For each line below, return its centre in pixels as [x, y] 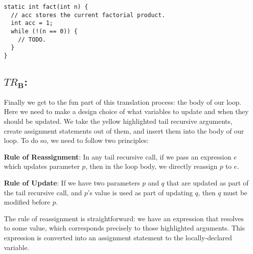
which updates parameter [42, 166]
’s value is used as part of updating [140, 192]
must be [235, 192]
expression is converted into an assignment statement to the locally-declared [118, 237]
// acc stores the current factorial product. [88, 15]
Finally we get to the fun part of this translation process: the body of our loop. [123, 102]
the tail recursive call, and [43, 192]
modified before [27, 202]
